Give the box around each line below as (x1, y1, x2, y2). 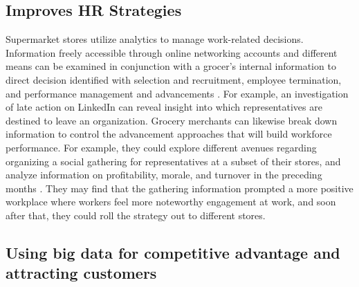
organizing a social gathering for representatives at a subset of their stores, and (6, 154, 341, 168)
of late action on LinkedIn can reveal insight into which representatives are (6, 100, 322, 114)
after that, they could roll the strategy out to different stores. (6, 207, 266, 222)
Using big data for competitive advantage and (6, 241, 340, 263)
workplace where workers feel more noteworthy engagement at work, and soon (6, 194, 336, 209)
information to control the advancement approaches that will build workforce (6, 127, 332, 141)
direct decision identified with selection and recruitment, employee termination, (6, 72, 342, 86)
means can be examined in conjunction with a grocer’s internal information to (6, 59, 336, 73)
